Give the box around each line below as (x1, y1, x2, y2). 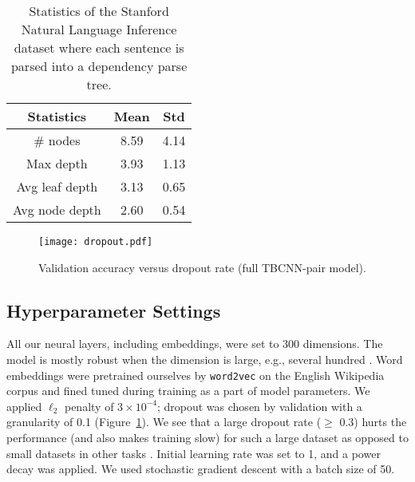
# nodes (34, 131, 81, 149)
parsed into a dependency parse (10, 57, 188, 75)
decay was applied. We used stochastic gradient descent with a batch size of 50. (6, 460, 395, 477)
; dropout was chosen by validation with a (156, 397, 362, 414)
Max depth (26, 154, 88, 172)
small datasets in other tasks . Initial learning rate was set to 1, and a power (6, 444, 381, 461)
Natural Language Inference (21, 20, 177, 38)
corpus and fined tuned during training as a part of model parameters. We (6, 382, 370, 399)
